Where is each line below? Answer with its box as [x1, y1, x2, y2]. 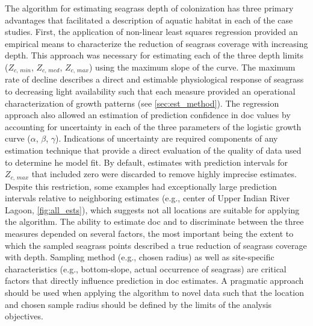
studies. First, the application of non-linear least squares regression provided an [5, 25, 298, 38]
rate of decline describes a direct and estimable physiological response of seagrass [5, 73, 304, 86]
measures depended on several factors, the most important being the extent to [5, 227, 294, 239]
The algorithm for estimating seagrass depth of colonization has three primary [5, 2, 294, 14]
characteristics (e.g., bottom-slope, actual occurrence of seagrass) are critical [5, 262, 287, 275]
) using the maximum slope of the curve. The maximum [89, 60, 296, 73]
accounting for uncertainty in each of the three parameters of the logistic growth [5, 120, 302, 133]
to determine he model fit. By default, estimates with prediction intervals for [5, 155, 288, 168]
